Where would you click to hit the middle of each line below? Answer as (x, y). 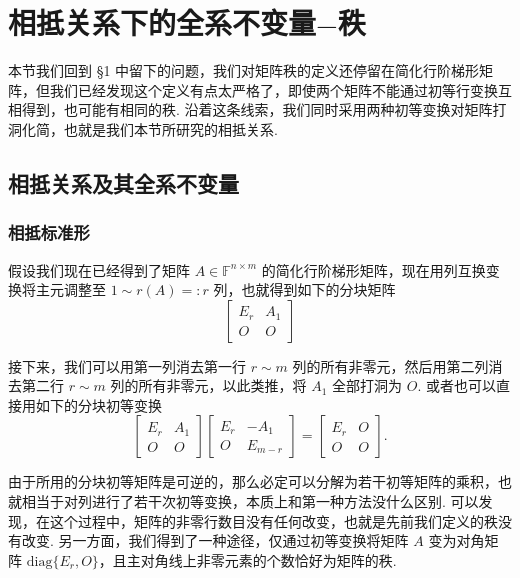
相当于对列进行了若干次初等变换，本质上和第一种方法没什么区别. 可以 (250, 501)
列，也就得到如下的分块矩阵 (304, 289)
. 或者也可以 (456, 385)
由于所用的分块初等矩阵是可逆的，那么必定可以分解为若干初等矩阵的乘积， (253, 481)
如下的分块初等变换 (98, 404)
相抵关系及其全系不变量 (123, 182)
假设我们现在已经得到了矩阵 (99, 269)
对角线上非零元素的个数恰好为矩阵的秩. (268, 559)
